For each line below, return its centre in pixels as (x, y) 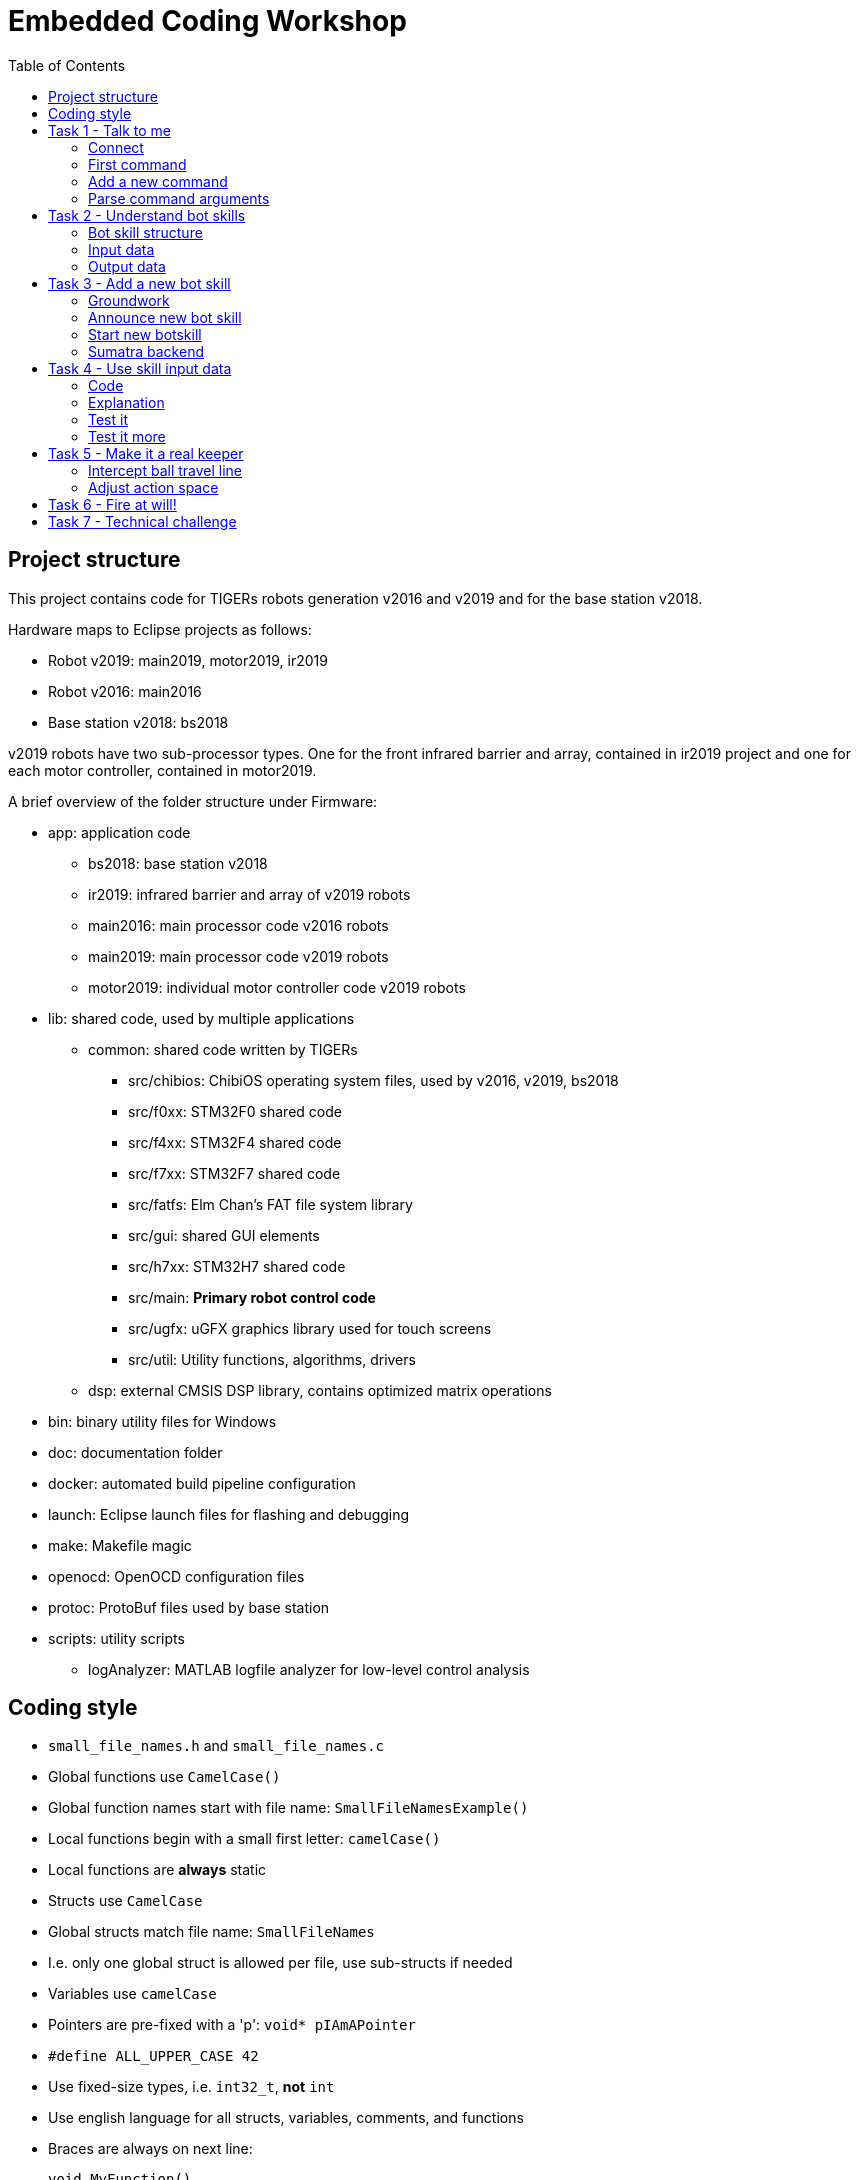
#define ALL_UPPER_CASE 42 (153, 2056)
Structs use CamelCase (125, 1901)
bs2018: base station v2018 (178, 863)
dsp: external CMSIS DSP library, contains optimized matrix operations (320, 1390)
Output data (127, 266)
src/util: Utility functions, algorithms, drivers (272, 1359)
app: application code (119, 832)
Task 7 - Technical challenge (142, 521)
